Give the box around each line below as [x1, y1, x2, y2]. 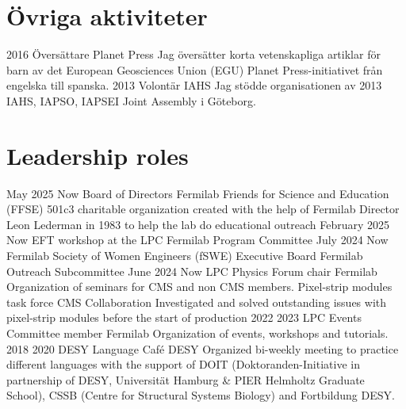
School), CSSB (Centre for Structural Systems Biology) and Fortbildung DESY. [6, 387, 395, 403]
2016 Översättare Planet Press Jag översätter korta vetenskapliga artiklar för [6, 46, 381, 63]
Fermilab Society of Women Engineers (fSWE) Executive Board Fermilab [6, 247, 363, 263]
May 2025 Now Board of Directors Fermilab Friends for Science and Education [6, 185, 389, 201]
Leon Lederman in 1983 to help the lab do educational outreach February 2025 [6, 216, 389, 232]
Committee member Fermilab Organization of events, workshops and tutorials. [6, 324, 389, 341]
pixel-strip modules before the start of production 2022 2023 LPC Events [6, 309, 362, 326]
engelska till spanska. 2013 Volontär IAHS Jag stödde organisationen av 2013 [6, 77, 382, 94]
